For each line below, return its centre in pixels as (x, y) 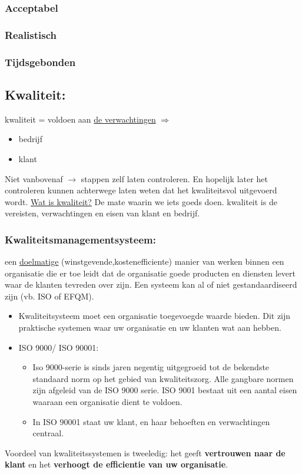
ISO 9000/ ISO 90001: (59, 347)
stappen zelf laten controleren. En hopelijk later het (174, 178)
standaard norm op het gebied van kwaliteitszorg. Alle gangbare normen (163, 378)
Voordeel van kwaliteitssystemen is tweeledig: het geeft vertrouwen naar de (145, 452)
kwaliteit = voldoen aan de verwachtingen (80, 119)
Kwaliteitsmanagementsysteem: (80, 239)
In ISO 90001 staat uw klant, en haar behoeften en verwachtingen (151, 421)
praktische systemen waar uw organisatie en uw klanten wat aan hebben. (150, 327)
